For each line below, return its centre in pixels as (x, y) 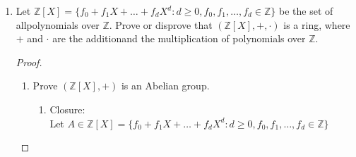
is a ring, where (317, 24)
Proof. (29, 62)
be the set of (306, 11)
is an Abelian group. (165, 86)
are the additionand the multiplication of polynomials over (179, 38)
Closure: (67, 109)
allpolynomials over (58, 24)
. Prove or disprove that (161, 24)
